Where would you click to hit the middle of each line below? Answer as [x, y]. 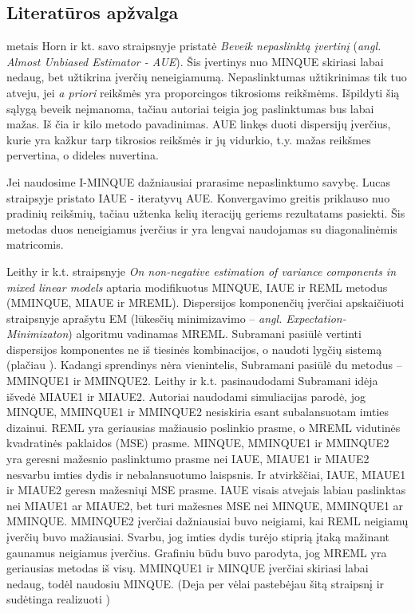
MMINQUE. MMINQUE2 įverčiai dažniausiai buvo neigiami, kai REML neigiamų [207, 521]
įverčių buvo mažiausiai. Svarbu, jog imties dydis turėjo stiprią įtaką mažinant [198, 537]
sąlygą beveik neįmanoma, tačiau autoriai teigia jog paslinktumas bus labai [190, 108]
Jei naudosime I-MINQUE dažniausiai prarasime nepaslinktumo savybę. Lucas [199, 181]
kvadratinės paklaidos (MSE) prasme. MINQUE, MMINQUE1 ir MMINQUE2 [198, 443]
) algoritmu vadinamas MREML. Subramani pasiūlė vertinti [215, 334]
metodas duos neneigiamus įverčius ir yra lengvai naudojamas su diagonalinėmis [202, 228]
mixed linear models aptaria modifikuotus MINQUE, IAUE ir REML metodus [197, 287]
